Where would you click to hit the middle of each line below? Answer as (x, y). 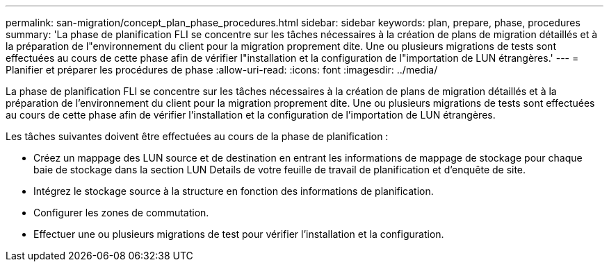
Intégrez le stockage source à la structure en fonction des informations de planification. (234, 191)
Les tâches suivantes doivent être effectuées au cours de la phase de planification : (197, 136)
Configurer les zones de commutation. (121, 213)
